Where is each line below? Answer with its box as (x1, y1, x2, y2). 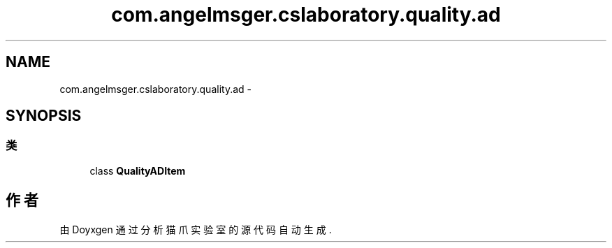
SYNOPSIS (6, 107, 82, 125)
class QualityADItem (89, 164, 186, 177)
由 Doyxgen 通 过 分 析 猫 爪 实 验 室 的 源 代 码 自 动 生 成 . (59, 223, 332, 235)
